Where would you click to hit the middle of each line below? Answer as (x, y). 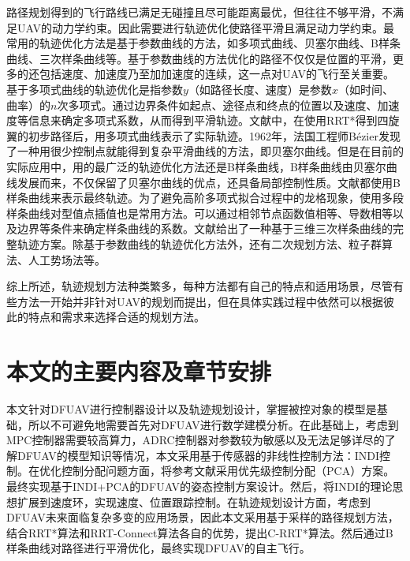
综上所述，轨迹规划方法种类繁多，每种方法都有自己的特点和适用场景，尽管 (199, 286)
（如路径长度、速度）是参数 (260, 89)
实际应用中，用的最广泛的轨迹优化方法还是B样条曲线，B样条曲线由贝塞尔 (196, 166)
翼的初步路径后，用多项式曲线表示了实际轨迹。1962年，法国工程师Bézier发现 (203, 135)
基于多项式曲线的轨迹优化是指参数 (95, 89)
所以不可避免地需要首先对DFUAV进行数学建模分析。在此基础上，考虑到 (213, 424)
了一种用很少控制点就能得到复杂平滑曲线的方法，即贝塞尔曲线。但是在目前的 (205, 151)
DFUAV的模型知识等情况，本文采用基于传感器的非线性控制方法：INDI (198, 455)
